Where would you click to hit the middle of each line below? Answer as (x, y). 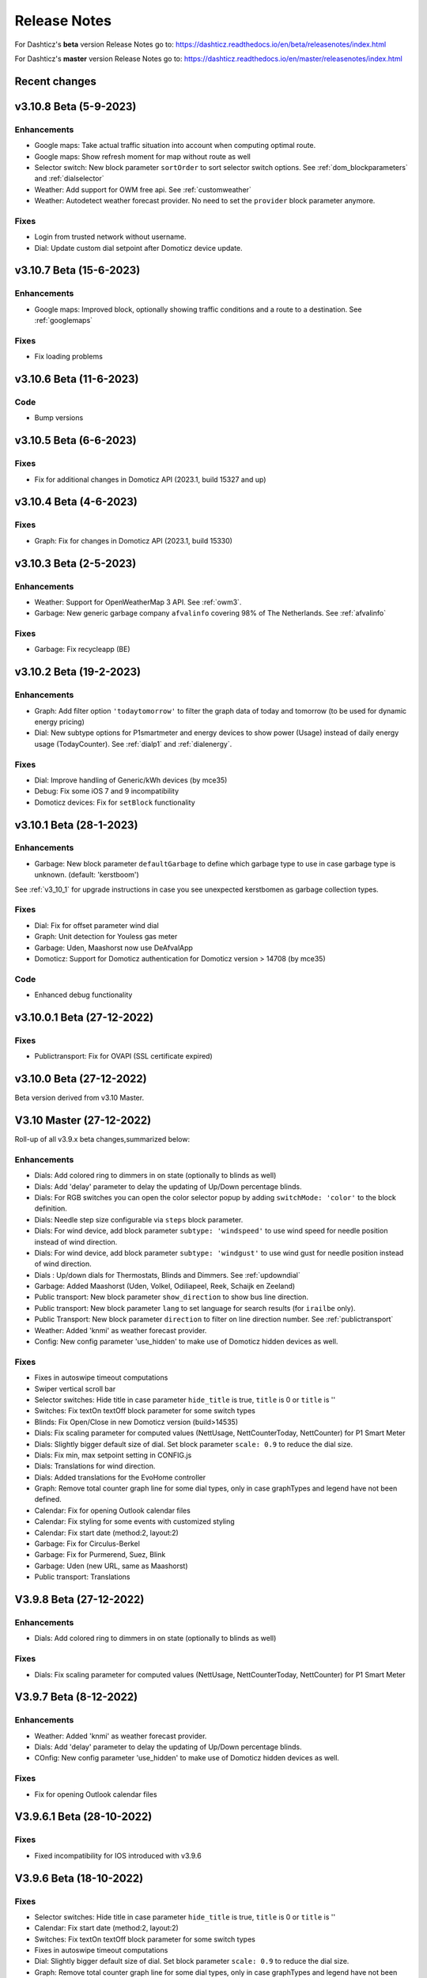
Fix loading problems (68, 357)
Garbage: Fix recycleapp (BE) (82, 650)
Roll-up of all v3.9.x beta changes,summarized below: (102, 1139)
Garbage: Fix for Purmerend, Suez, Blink (100, 1555)
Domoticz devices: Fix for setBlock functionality (115, 802)
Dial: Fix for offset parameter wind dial (97, 925)
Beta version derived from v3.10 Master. (79, 1098)
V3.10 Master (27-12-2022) (83, 1120)
